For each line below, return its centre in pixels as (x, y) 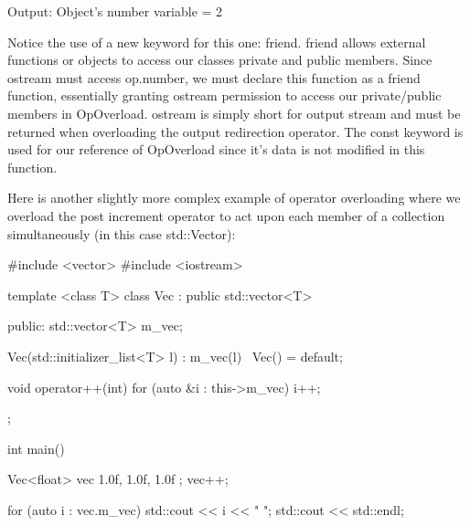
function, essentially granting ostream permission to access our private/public (224, 95)
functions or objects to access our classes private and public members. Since (220, 60)
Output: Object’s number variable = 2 (115, 11)
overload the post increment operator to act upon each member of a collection (226, 215)
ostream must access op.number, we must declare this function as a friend (214, 77)
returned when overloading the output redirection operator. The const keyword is (235, 131)
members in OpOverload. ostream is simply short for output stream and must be (234, 113)
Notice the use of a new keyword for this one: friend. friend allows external (217, 42)
